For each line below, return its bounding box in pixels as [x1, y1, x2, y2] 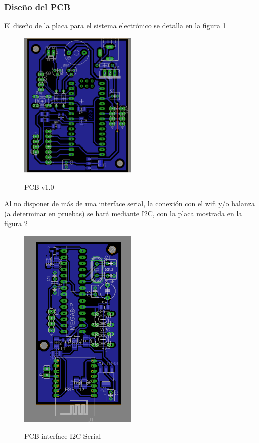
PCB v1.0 [24, 181, 54, 192]
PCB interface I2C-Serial [24, 430, 101, 441]
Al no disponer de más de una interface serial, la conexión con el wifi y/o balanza [4, 198, 255, 209]
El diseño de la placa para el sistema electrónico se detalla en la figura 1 [4, 20, 226, 31]
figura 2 [4, 218, 28, 229]
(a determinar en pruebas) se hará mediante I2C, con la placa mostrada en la [4, 208, 242, 218]
